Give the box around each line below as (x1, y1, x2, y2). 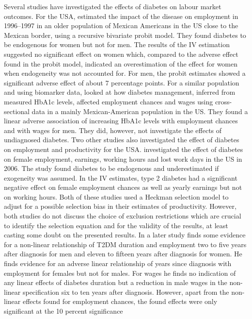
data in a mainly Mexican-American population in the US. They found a (31, 106, 248, 116)
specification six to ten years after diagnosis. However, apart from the (22, 286, 229, 297)
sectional (4, 106, 30, 116)
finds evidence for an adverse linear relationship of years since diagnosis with (4, 258, 232, 269)
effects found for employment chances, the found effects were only (22, 296, 218, 306)
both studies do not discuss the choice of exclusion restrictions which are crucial (4, 211, 241, 221)
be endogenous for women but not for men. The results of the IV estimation (4, 39, 230, 50)
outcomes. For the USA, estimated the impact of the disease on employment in (4, 11, 238, 21)
